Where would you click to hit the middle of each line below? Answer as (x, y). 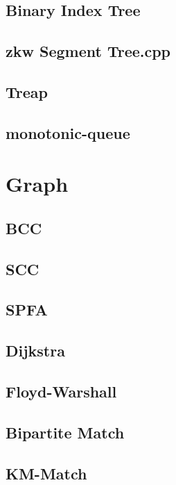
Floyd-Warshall (61, 392)
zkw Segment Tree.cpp (88, 51)
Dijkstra (35, 351)
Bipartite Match (65, 432)
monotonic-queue (68, 132)
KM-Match (46, 473)
